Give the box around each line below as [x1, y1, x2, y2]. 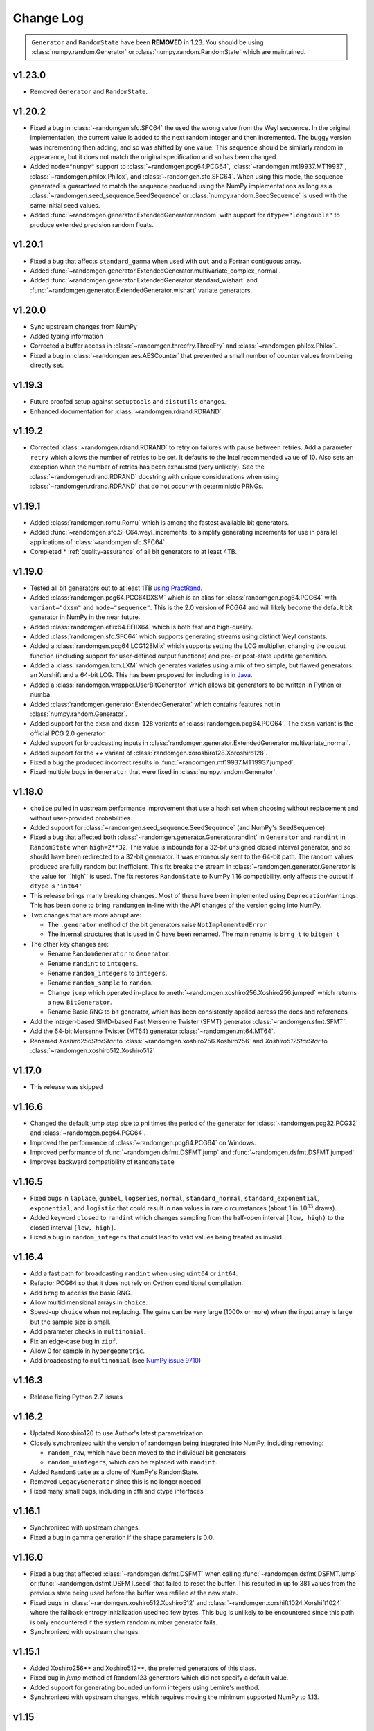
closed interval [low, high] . [30, 1223, 116, 1232]
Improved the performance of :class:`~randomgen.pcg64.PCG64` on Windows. [30, 1138, 256, 1147]
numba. [30, 690, 52, 699]
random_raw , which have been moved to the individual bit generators [47, 1448, 246, 1457]
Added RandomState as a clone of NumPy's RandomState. [30, 1468, 199, 1476]
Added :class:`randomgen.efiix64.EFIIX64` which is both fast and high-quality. [30, 622, 253, 631]
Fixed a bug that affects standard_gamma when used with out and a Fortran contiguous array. [30, 257, 301, 265]
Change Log [12, 10, 84, 26]
